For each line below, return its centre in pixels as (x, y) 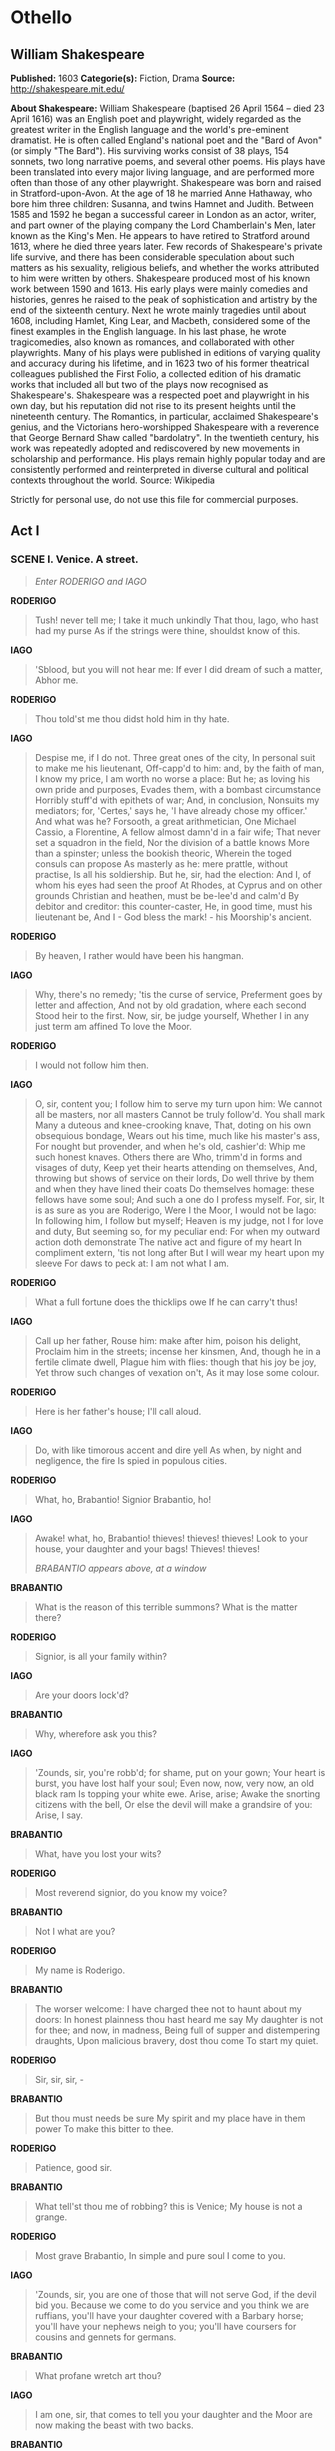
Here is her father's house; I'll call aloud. (118, 1411)
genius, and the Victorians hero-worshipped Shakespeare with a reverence (165, 427)
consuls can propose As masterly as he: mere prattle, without (161, 863)
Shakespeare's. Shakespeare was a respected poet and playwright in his (160, 395)
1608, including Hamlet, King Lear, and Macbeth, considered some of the (160, 320)
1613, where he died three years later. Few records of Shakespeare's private (166, 246)
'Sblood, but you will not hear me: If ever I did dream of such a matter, (178, 669)
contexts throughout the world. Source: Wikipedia (112, 480)
